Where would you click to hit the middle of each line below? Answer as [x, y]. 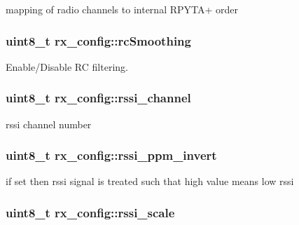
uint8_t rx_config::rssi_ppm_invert [111, 155]
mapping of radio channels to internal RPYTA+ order [122, 9]
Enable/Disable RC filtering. [67, 66]
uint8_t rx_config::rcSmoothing [98, 40]
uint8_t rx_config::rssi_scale [90, 212]
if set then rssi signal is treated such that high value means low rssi [150, 181]
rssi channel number [49, 124]
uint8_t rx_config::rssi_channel [98, 98]
